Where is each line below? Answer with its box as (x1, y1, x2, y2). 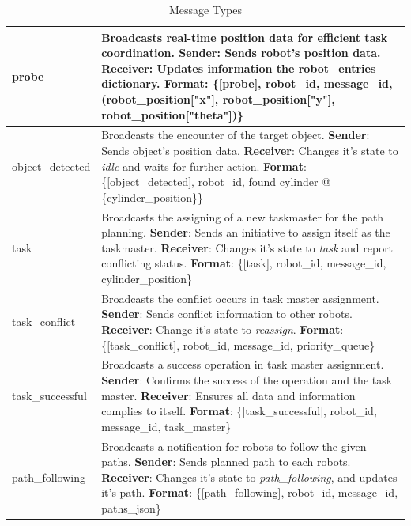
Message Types (169, 2, 242, 17)
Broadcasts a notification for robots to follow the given (101, 437, 367, 454)
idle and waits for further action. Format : (101, 157, 307, 174)
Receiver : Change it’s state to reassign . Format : (101, 321, 344, 338)
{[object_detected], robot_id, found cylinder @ (101, 173, 331, 190)
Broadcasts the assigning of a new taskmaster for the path (101, 208, 384, 225)
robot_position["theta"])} (101, 106, 244, 123)
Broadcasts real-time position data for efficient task (101, 28, 388, 45)
